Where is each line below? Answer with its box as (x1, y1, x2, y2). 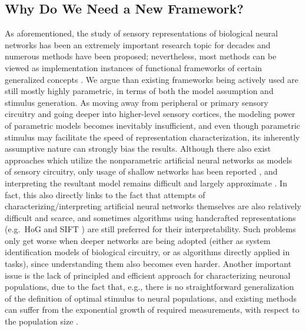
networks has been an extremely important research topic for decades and (5, 38, 271, 51)
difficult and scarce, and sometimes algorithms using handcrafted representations (5, 211, 296, 223)
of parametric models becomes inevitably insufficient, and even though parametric (5, 119, 301, 131)
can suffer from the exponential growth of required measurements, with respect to (5, 303, 300, 316)
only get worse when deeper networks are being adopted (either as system (5, 234, 271, 246)
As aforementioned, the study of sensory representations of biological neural (5, 27, 278, 39)
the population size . (5, 315, 78, 327)
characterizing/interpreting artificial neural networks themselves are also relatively (5, 200, 301, 212)
